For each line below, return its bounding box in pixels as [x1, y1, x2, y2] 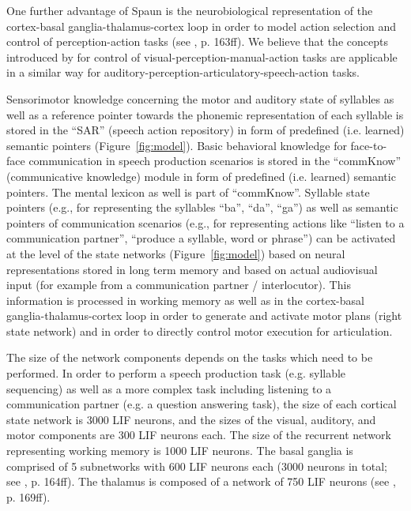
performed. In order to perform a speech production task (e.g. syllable [6, 365, 346, 381]
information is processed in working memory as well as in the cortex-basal [6, 291, 364, 308]
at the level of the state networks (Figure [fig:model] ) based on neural [6, 245, 345, 261]
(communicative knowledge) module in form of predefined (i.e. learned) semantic [6, 167, 396, 184]
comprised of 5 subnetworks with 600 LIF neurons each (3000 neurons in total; [6, 457, 387, 474]
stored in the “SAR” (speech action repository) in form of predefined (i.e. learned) [6, 122, 405, 138]
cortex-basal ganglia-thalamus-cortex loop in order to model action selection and [6, 17, 397, 34]
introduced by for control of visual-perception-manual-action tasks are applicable [6, 48, 398, 65]
